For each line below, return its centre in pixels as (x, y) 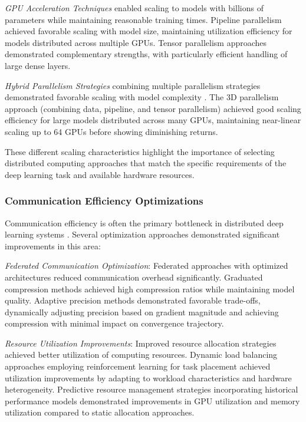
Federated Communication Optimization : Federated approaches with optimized (147, 266)
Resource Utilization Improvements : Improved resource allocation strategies (141, 343)
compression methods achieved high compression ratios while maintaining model (150, 289)
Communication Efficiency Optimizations (104, 201)
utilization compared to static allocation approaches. (100, 412)
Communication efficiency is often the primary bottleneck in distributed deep (144, 222)
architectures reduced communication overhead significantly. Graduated (134, 277)
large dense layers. (38, 65)
